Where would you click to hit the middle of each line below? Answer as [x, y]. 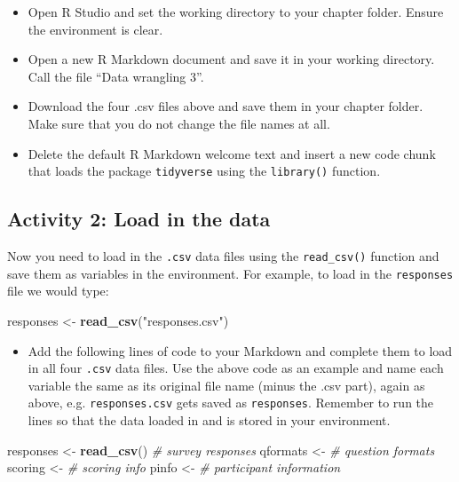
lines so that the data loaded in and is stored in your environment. [209, 420]
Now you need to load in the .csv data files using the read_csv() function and [223, 256]
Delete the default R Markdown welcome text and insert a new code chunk [232, 153]
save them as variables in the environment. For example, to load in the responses [230, 273]
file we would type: [58, 291]
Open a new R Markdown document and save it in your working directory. [231, 59]
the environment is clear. [95, 29]
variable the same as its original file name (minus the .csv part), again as [226, 385]
